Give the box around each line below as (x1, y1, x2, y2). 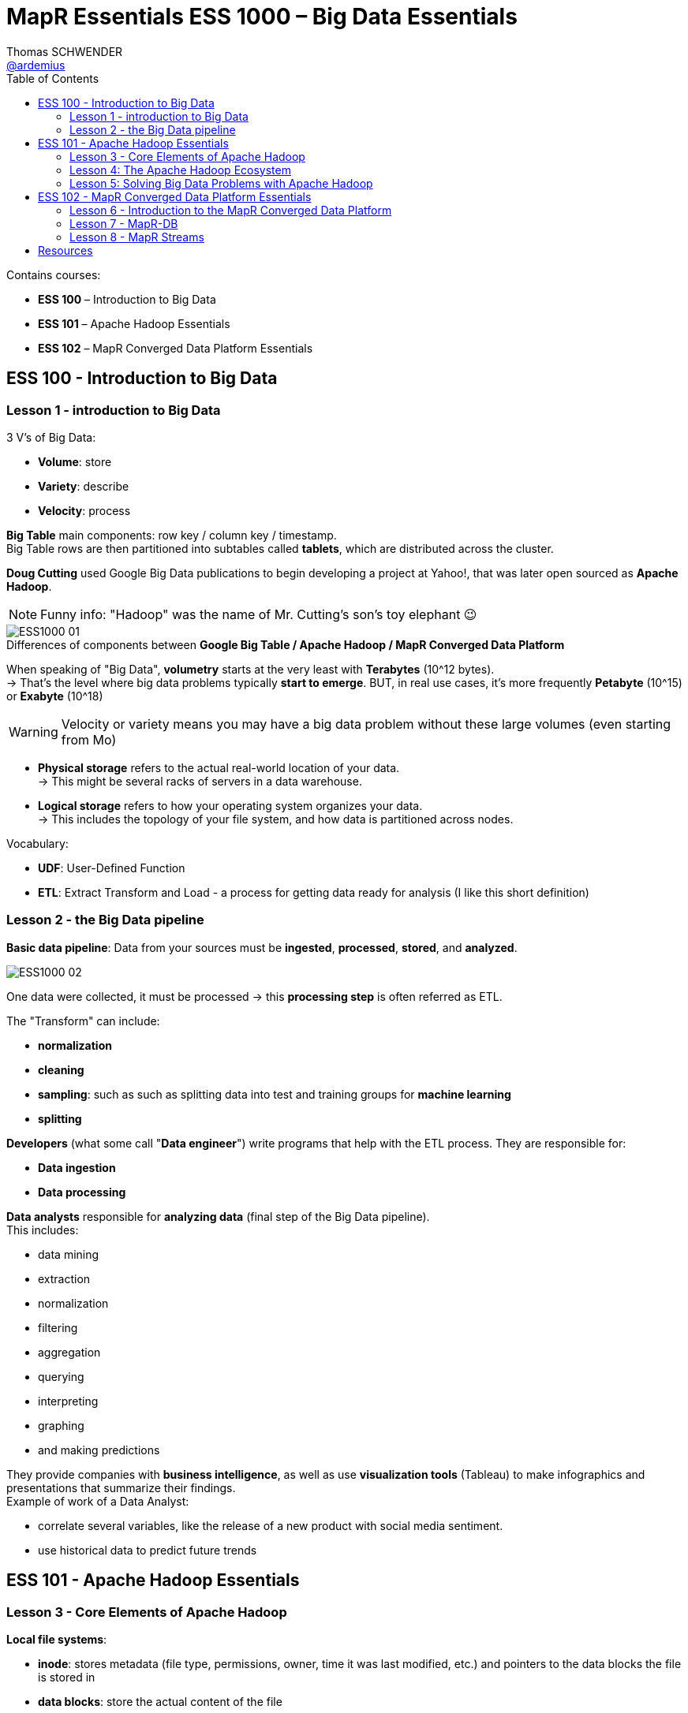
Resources (38, 243, 93, 257)
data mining (38, 1247, 99, 1261)
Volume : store (38, 454, 112, 468)
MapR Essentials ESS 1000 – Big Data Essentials (6, 3, 518, 30)
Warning (9, 723, 58, 740)
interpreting (38, 1394, 99, 1408)
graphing (38, 1418, 84, 1432)
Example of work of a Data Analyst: (6, 1494, 189, 1508)
